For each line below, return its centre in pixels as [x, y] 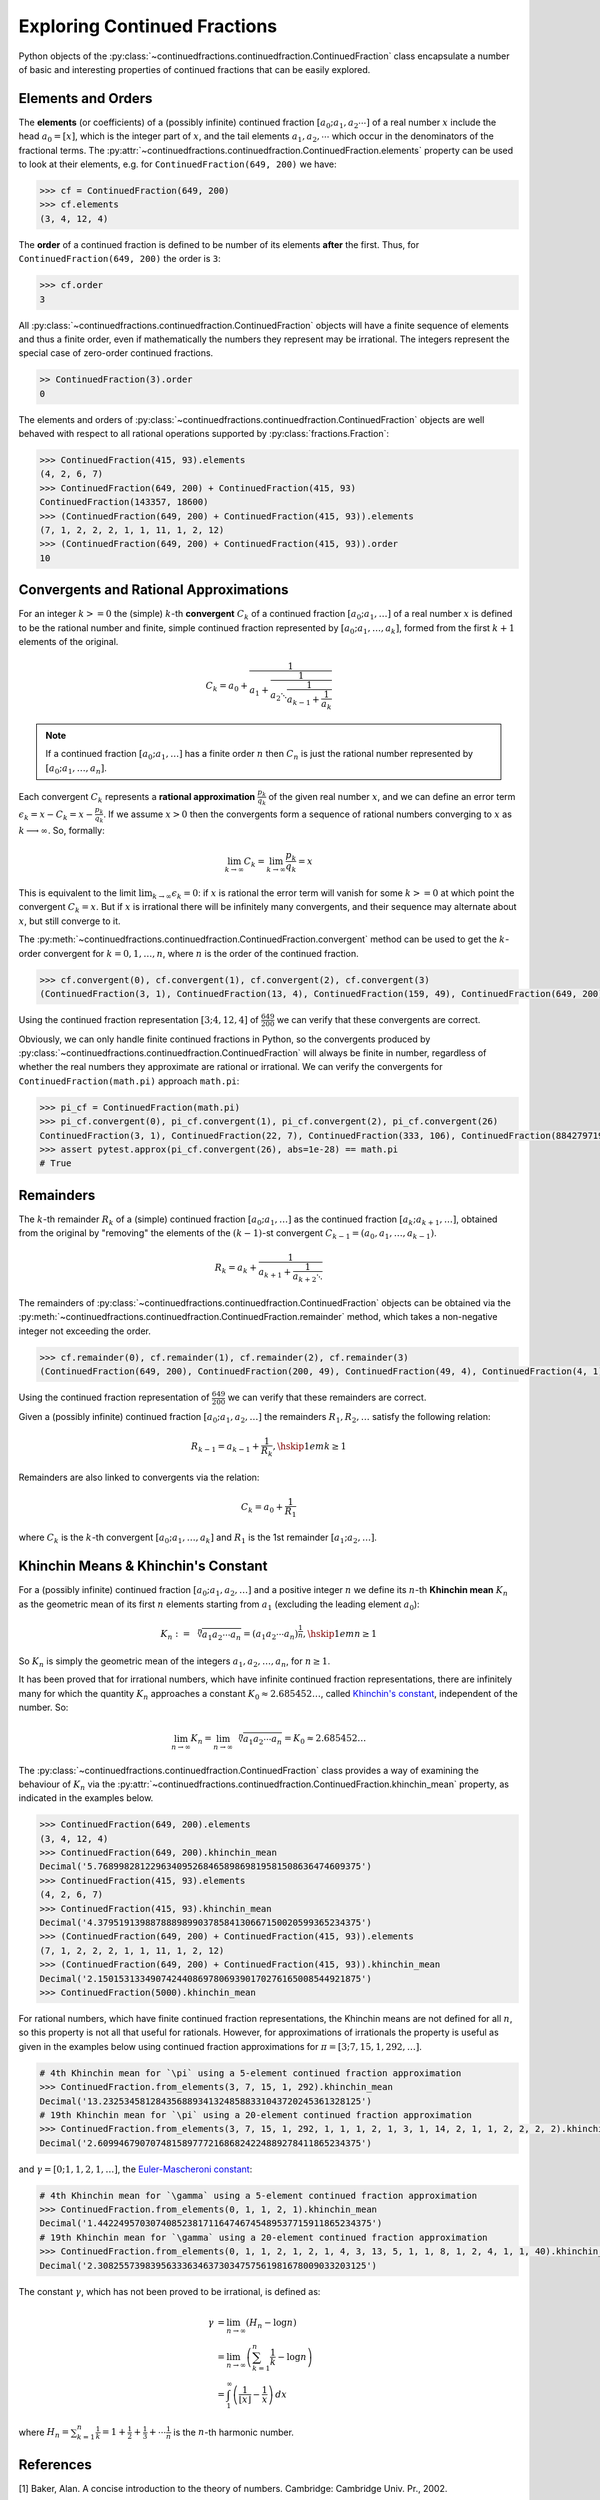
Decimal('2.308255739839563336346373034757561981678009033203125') [208, 2265]
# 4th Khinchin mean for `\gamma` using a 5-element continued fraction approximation [258, 2195]
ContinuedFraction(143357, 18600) [124, 502]
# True [55, 1163]
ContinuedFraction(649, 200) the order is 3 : [120, 259]
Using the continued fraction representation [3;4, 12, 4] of [138, 1019]
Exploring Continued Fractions [148, 26]
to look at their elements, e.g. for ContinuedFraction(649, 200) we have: [177, 164]
